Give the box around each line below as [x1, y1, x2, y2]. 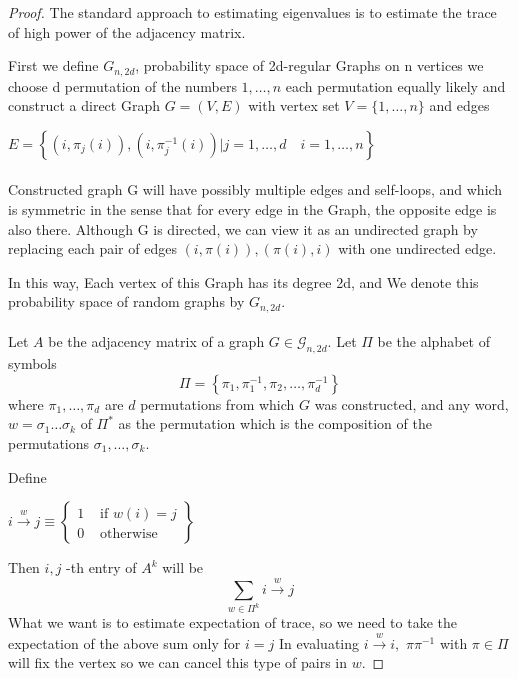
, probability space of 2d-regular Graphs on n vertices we [135, 55, 484, 76]
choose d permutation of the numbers [8, 75, 237, 96]
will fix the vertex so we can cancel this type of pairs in [8, 652, 347, 673]
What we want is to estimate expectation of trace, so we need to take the [8, 612, 457, 633]
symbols [8, 353, 57, 374]
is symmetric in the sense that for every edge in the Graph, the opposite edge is [8, 199, 497, 220]
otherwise [100, 527, 158, 542]
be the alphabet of [377, 331, 490, 352]
